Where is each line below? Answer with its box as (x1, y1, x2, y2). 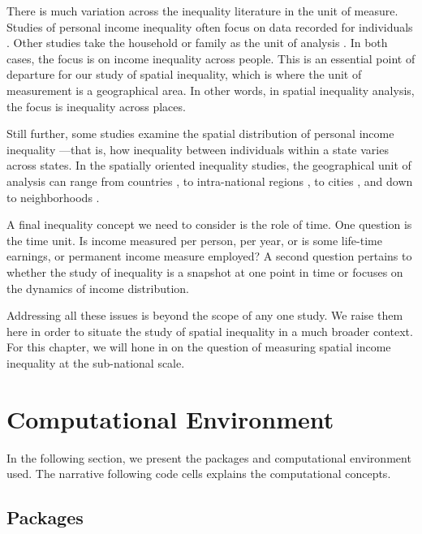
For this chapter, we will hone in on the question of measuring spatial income (6, 338, 391, 355)
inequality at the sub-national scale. (6, 354, 185, 371)
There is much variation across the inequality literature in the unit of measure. (6, 2, 398, 19)
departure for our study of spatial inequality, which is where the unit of (6, 66, 362, 83)
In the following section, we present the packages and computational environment (6, 449, 411, 466)
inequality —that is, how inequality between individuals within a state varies (6, 140, 389, 157)
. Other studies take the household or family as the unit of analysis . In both (6, 34, 388, 51)
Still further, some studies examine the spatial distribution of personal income (6, 125, 394, 142)
